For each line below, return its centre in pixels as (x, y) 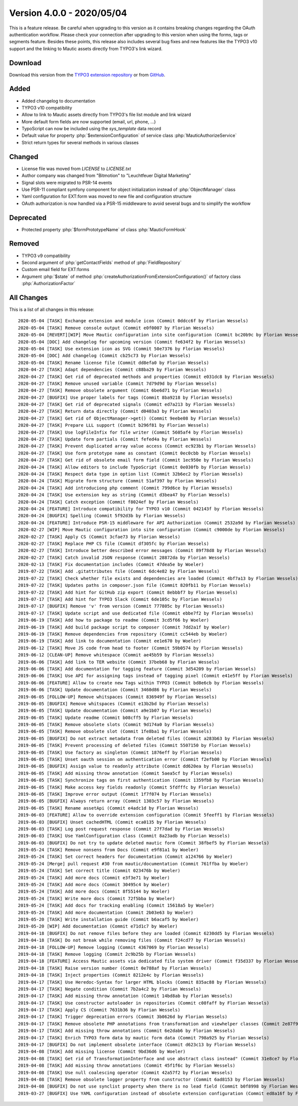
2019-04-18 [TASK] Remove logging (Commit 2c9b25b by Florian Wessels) (107, 954)
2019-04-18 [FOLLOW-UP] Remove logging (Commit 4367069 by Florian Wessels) (114, 947)
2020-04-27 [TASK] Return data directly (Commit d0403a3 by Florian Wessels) (115, 411)
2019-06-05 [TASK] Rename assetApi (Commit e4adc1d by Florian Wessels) (108, 808)
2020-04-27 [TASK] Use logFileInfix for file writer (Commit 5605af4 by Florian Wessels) (131, 432)
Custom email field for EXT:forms (55, 270)
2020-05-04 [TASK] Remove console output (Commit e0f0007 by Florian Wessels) (116, 328)
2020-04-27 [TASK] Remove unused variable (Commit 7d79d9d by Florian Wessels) (117, 383)
